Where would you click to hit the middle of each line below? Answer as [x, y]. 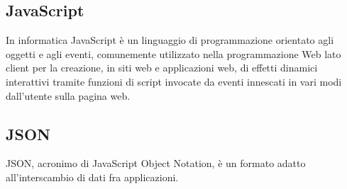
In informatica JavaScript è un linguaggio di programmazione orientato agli [170, 40]
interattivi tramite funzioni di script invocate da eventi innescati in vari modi [174, 81]
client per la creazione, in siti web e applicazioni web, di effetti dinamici [162, 68]
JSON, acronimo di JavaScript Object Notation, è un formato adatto [156, 163]
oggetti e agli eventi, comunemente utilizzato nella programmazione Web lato [173, 53]
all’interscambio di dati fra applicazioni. [92, 177]
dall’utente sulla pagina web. [68, 95]
